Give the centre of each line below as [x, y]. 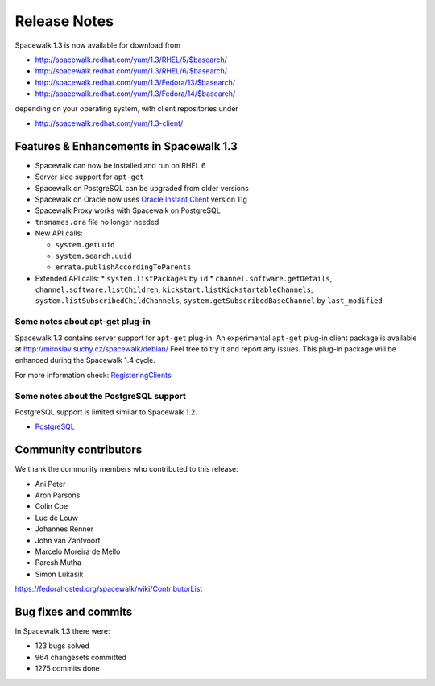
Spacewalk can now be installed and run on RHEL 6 [120, 165]
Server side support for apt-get [89, 177]
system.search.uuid [93, 256]
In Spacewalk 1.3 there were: [62, 631]
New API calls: [59, 233]
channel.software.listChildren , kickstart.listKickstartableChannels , [174, 289]
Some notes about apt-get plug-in [83, 322]
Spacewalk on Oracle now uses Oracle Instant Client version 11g [141, 199]
